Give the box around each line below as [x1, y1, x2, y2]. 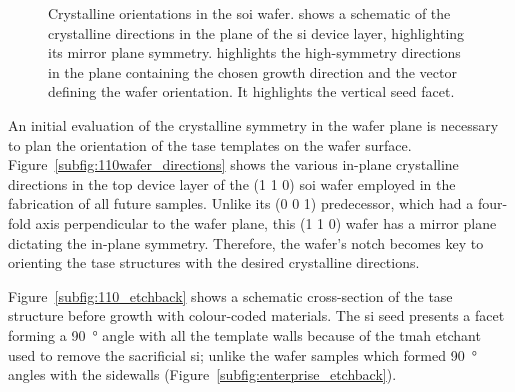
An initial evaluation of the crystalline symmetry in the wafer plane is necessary [8, 114, 499, 135]
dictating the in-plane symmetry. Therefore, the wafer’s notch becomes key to [8, 232, 484, 253]
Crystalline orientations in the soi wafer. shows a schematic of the [48, 3, 451, 23]
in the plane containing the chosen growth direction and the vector [48, 61, 457, 82]
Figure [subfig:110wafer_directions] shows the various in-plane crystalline [8, 154, 459, 175]
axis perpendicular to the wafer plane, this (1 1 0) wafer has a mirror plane [35, 212, 497, 233]
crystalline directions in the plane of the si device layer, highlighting [48, 22, 465, 43]
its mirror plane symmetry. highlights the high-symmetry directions [48, 42, 461, 63]
